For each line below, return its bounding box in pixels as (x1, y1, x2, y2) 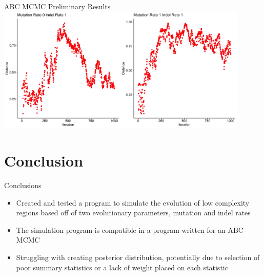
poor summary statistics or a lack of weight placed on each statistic (16, 262, 228, 272)
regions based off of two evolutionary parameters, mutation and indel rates (16, 207, 251, 218)
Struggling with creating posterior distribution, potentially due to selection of (16, 252, 260, 263)
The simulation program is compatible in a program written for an (16, 224, 226, 235)
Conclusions (4, 180, 42, 191)
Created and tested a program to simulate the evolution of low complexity (16, 197, 250, 208)
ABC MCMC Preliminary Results (4, 1, 111, 11)
